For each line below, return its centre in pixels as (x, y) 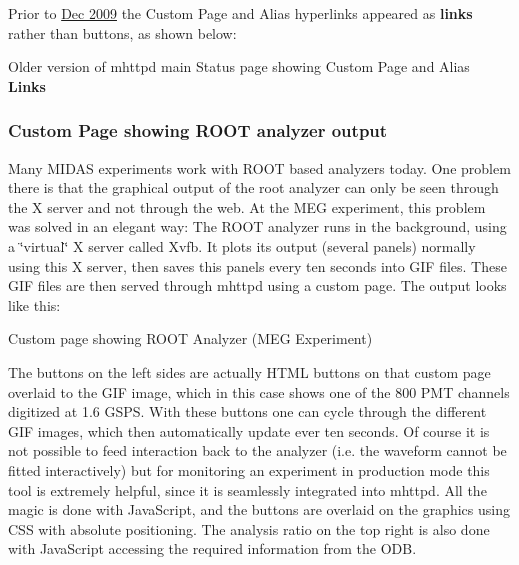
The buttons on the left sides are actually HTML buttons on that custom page (249, 371)
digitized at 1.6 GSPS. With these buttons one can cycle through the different (247, 411)
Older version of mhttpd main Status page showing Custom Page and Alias (239, 66)
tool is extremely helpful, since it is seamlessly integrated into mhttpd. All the (247, 489)
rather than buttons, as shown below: (122, 32)
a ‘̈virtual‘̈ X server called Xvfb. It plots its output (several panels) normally (242, 245)
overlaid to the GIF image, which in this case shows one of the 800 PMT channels (259, 391)
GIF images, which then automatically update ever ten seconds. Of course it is (249, 430)
